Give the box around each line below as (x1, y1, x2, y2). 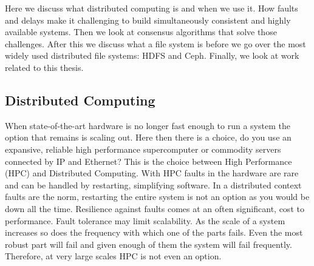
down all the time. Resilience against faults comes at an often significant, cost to (5, 202, 304, 214)
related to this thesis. (5, 61, 84, 73)
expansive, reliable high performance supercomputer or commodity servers (5, 142, 281, 155)
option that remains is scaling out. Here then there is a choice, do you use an (5, 131, 292, 144)
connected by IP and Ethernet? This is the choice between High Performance (5, 155, 292, 167)
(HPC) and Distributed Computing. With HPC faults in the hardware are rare (5, 167, 299, 179)
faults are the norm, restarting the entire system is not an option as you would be (5, 190, 310, 203)
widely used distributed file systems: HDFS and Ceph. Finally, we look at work (5, 49, 299, 62)
